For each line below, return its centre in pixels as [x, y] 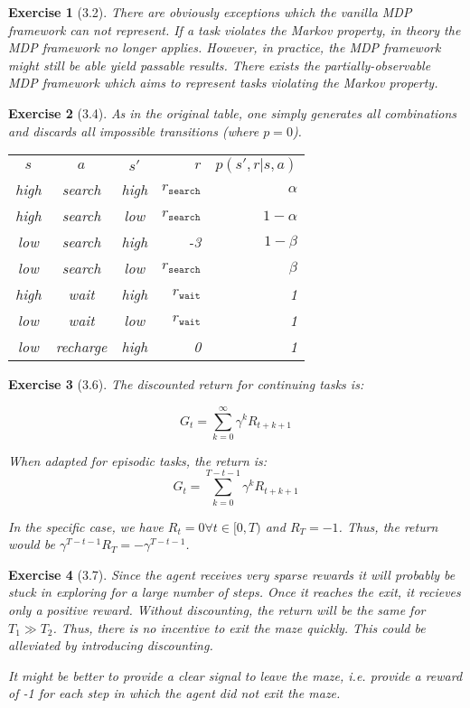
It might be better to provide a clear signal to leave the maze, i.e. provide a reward [235, 675]
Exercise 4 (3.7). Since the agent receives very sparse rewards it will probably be [232, 574]
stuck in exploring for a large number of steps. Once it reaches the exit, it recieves [235, 592]
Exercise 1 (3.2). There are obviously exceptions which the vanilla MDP [210, 12]
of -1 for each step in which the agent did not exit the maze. [174, 693]
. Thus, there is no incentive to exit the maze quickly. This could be [239, 627]
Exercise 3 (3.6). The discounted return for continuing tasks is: [186, 384]
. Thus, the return [388, 526]
